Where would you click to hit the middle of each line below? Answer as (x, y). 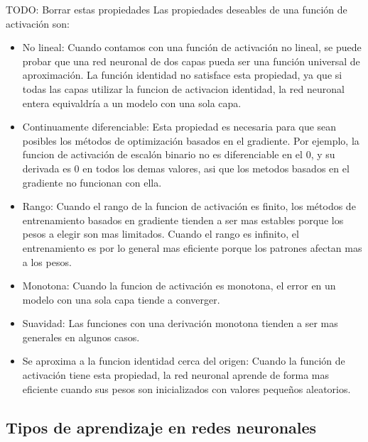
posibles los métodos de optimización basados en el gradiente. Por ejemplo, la (191, 140)
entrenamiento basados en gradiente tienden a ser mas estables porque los (183, 220)
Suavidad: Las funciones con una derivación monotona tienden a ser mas (180, 323)
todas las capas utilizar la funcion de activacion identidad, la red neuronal (183, 88)
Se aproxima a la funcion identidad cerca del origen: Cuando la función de (184, 361)
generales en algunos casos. (81, 337)
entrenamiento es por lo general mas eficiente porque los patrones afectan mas (192, 247)
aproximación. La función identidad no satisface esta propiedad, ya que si (182, 75)
